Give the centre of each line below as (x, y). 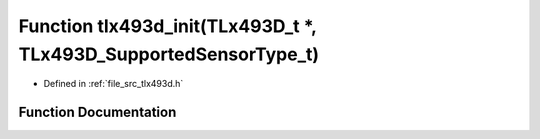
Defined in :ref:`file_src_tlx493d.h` (113, 84)
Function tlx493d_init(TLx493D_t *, (167, 26)
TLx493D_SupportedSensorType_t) (169, 54)
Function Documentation (97, 112)
